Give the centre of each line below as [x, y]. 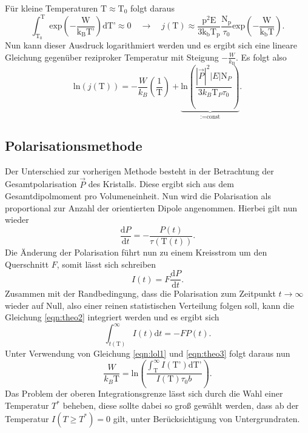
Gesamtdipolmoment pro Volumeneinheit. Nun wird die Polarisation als [138, 196]
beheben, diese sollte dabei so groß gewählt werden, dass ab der [181, 405]
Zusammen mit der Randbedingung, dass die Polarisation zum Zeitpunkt [140, 293]
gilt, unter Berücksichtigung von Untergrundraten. [206, 418]
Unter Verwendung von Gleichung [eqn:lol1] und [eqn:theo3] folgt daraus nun [148, 353]
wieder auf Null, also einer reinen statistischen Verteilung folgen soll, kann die [149, 305]
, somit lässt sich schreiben [106, 264]
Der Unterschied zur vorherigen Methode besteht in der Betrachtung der [139, 170]
